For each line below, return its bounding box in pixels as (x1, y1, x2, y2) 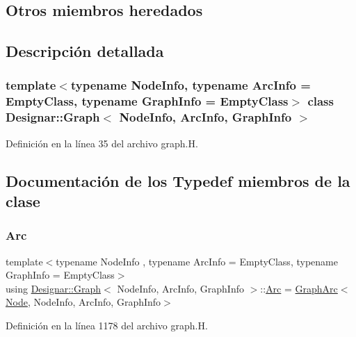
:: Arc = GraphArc (260, 281, 338, 295)
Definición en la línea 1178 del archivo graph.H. (6, 318, 208, 332)
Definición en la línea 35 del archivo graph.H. (6, 135, 198, 150)
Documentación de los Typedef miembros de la (6, 170, 350, 191)
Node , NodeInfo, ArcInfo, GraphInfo (6, 295, 161, 309)
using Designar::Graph (6, 281, 102, 295)
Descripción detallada (6, 40, 164, 62)
